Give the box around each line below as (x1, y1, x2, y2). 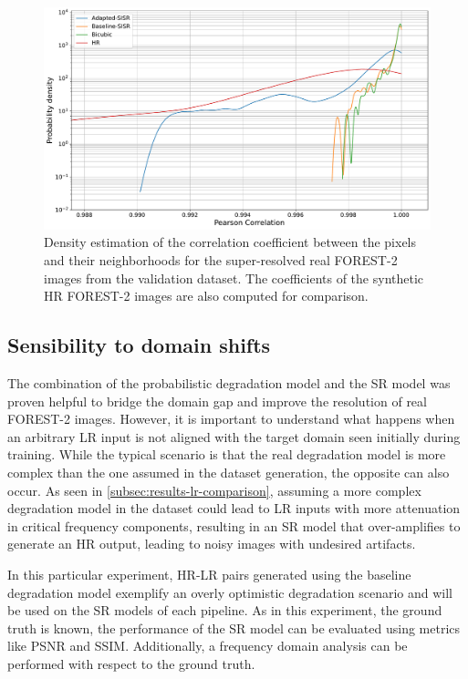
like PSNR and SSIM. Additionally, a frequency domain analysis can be (7, 636, 408, 655)
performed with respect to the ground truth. (7, 653, 255, 673)
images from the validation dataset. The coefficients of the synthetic (44, 268, 424, 287)
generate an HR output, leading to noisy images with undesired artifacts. (7, 534, 416, 553)
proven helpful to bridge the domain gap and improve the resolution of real (7, 391, 427, 410)
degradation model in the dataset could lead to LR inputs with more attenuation (7, 499, 461, 518)
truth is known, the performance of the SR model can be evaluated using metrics (7, 618, 461, 637)
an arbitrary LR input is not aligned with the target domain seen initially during (7, 427, 461, 446)
